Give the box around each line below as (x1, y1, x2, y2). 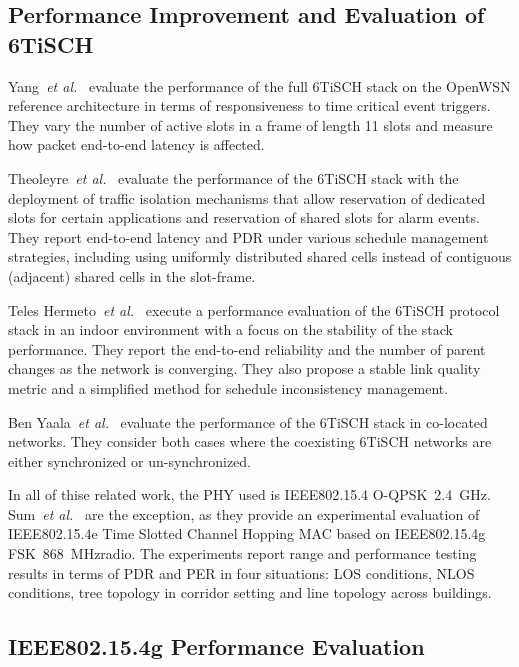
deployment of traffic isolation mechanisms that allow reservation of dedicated (8, 187, 486, 208)
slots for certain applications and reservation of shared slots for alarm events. (8, 207, 480, 228)
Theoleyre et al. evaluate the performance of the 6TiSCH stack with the (8, 167, 459, 188)
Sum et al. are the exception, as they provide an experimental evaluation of (8, 503, 480, 524)
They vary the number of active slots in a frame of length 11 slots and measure (8, 114, 493, 135)
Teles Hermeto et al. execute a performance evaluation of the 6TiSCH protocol (8, 299, 500, 320)
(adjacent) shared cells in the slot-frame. (8, 265, 256, 286)
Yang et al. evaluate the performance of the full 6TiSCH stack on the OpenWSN (8, 75, 511, 96)
